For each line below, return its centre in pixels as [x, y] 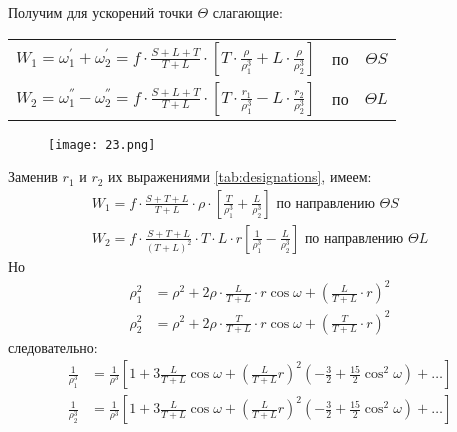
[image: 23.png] [102, 144]
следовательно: [53, 346]
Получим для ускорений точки [100, 12]
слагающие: [247, 12]
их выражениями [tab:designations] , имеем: [240, 176]
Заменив [33, 176]
